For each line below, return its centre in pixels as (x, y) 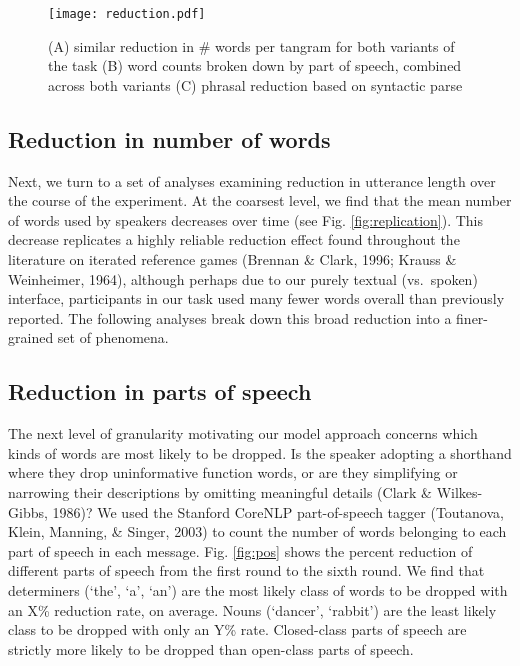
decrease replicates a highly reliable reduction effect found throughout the (234, 239)
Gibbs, (28, 511)
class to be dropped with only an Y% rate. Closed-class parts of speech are (237, 629)
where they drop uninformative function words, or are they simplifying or (233, 472)
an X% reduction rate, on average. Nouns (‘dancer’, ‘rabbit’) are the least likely (252, 609)
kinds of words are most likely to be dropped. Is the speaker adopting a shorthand (260, 452)
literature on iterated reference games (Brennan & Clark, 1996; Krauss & (232, 259)
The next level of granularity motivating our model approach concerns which (243, 433)
